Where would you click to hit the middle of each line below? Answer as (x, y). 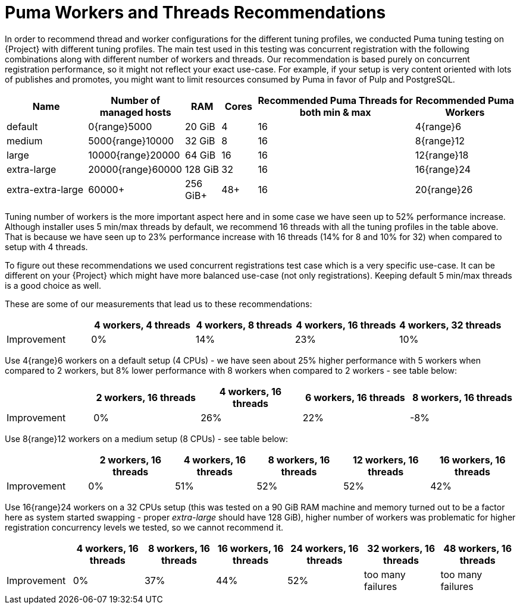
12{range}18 (442, 155)
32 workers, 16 (401, 548)
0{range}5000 (120, 126)
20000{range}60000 (135, 169)
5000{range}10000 (131, 141)
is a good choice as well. (53, 285)
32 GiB (200, 141)
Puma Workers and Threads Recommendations (195, 12)
